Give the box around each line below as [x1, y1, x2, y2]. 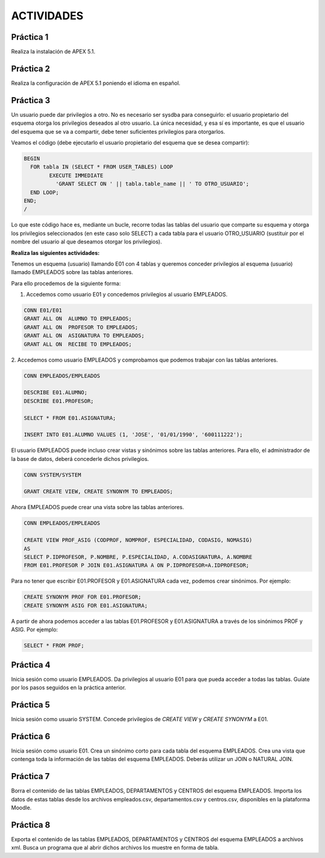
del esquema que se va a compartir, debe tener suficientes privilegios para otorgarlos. [11, 128, 226, 135]
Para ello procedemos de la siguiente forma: [11, 280, 121, 287]
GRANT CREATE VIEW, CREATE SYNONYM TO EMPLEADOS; [23, 488, 173, 495]
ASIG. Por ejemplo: [11, 626, 58, 633]
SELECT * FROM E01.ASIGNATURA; [23, 415, 117, 421]
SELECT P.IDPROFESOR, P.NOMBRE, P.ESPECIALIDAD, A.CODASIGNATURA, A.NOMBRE [23, 554, 253, 560]
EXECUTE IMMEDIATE [49, 172, 104, 179]
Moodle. [11, 804, 32, 811]
